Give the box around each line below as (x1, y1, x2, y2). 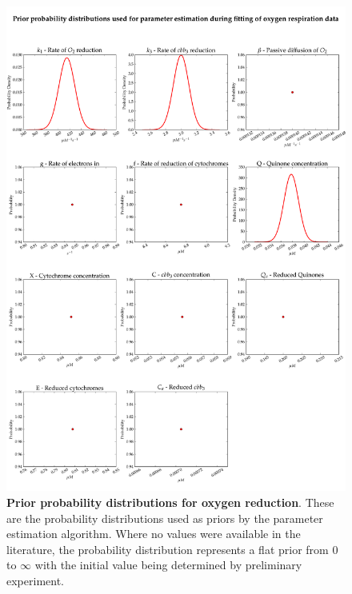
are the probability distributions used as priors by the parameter (6, 509, 323, 526)
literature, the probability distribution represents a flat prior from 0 (6, 540, 338, 557)
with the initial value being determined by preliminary (34, 556, 302, 573)
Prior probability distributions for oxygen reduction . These (6, 493, 334, 510)
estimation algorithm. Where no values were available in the (6, 525, 301, 542)
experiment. (6, 572, 64, 588)
